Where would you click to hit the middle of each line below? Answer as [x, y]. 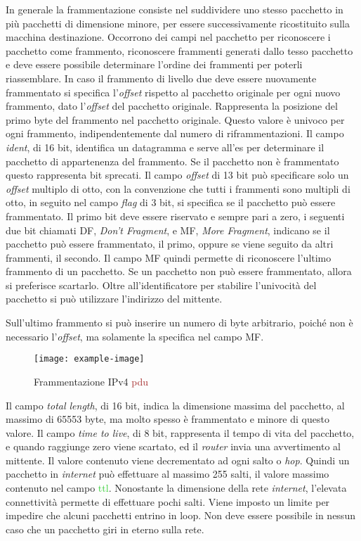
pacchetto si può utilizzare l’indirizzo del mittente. [114, 299]
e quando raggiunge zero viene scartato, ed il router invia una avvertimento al [173, 446]
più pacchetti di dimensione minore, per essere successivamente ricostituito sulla [178, 23]
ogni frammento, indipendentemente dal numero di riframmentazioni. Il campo [175, 133]
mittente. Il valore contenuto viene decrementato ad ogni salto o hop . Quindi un [178, 460]
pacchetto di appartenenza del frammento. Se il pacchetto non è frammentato [172, 161]
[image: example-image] [89, 359]
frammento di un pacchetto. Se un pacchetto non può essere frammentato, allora [179, 271]
